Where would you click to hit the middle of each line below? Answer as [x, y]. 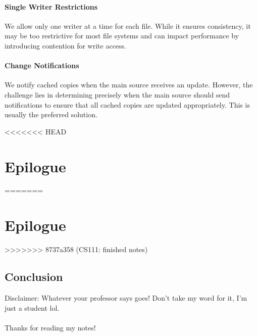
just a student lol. [32, 307]
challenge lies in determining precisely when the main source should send [117, 94]
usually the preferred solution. [51, 114]
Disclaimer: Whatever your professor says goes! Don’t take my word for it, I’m [126, 297]
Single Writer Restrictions [51, 6]
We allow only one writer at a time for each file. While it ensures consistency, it [128, 26]
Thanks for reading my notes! [50, 327]
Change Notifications [42, 65]
